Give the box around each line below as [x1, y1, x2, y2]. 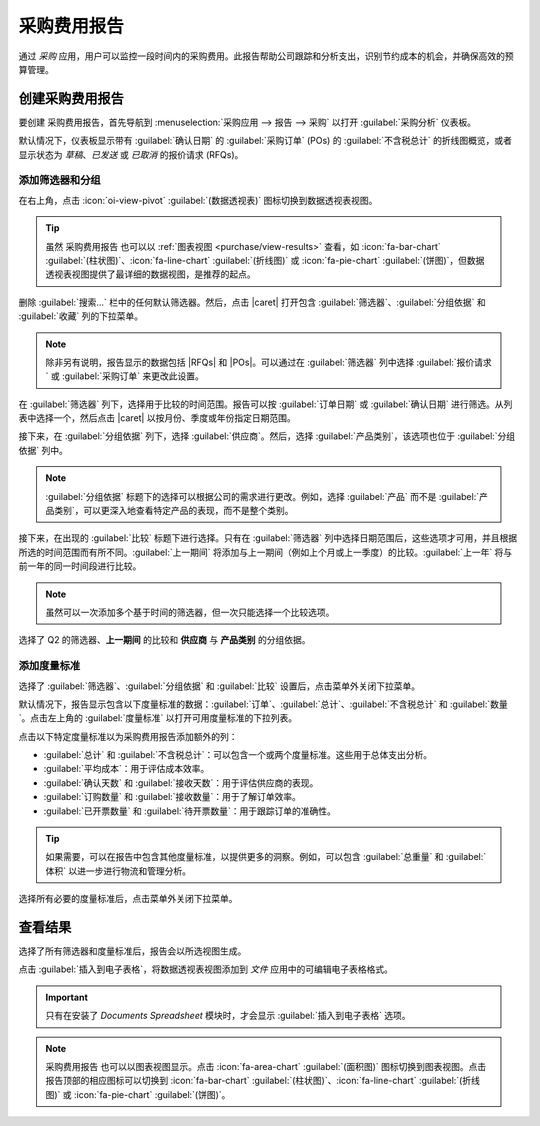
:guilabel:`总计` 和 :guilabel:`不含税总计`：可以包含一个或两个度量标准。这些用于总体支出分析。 [43, 749, 433, 761]
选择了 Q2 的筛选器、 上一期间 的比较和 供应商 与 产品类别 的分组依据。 [18, 634, 311, 646]
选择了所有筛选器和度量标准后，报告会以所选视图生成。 [18, 945, 247, 957]
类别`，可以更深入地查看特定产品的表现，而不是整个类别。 [53, 505, 294, 517]
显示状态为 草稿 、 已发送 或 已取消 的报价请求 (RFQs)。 [18, 148, 244, 160]
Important [45, 991, 89, 1003]
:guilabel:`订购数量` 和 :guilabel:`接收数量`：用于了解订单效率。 [43, 791, 302, 803]
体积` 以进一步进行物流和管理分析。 [45, 865, 192, 877]
